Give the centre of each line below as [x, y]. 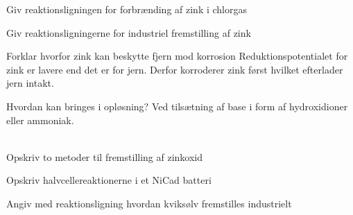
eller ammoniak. [40, 120]
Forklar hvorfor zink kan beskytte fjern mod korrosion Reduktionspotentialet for [177, 56]
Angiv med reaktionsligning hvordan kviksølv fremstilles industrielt [149, 203]
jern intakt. [30, 83]
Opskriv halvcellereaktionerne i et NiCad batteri [109, 180]
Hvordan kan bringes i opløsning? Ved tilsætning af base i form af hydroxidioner [177, 106]
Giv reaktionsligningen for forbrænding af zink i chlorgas [127, 9]
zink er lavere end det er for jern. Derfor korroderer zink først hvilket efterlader [175, 69]
